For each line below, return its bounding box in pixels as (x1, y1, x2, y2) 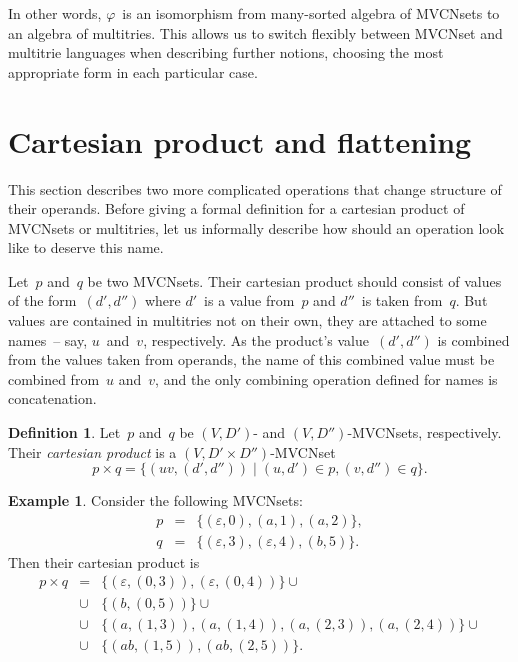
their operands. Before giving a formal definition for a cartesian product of (8, 198, 465, 219)
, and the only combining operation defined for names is (155, 368, 498, 389)
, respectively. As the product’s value (143, 329, 370, 350)
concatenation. (8, 388, 97, 409)
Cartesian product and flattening (8, 120, 472, 161)
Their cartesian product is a (8, 441, 177, 462)
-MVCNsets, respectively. (347, 422, 502, 443)
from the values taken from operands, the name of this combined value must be (8, 349, 495, 370)
